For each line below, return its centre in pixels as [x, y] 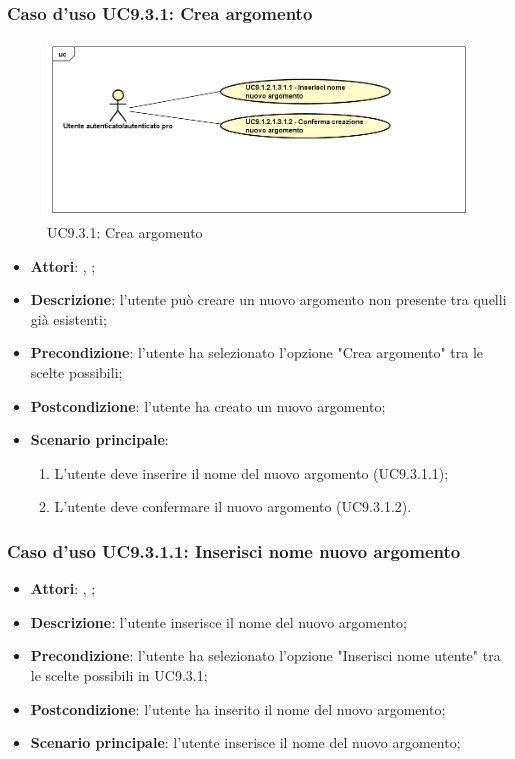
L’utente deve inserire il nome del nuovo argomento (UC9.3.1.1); [251, 472]
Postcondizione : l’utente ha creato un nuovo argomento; [208, 405]
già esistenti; [68, 318]
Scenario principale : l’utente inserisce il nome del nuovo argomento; [245, 742]
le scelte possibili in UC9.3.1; [119, 674]
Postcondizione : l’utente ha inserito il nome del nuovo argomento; [238, 708]
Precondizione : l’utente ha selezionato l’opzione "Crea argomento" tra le [257, 352]
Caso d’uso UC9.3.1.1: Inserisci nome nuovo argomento [234, 550]
